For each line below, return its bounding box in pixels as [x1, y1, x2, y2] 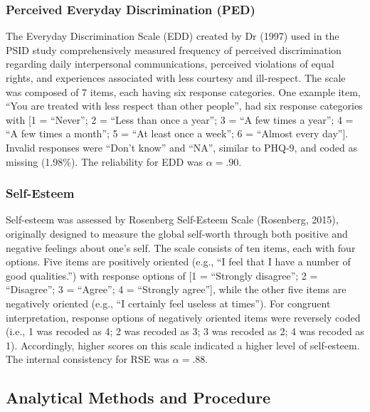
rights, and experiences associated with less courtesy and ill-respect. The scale [6, 70, 346, 85]
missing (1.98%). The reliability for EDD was [6, 154, 203, 169]
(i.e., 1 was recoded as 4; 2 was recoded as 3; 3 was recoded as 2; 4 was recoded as [6, 324, 364, 339]
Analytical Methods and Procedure [6, 386, 271, 408]
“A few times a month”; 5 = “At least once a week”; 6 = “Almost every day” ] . [6, 126, 349, 141]
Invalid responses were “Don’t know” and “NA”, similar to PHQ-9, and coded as [6, 139, 357, 154]
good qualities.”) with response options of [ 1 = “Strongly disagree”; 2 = [6, 268, 318, 282]
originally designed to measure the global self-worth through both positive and [6, 226, 348, 241]
